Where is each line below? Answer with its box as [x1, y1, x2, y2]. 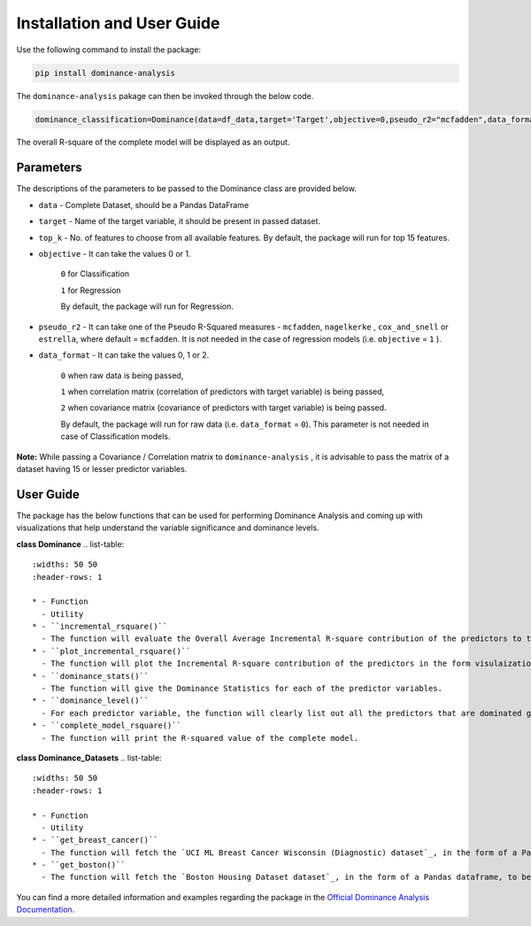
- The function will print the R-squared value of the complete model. [41, 733, 359, 743]
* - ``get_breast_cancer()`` [32, 835, 158, 845]
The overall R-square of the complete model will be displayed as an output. [16, 137, 290, 148]
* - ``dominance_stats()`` [32, 671, 150, 681]
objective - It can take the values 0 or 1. [38, 248, 191, 259]
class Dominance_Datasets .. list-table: [16, 752, 162, 763]
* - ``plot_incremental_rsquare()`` [32, 646, 191, 656]
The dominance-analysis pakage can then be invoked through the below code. [16, 90, 314, 101]
